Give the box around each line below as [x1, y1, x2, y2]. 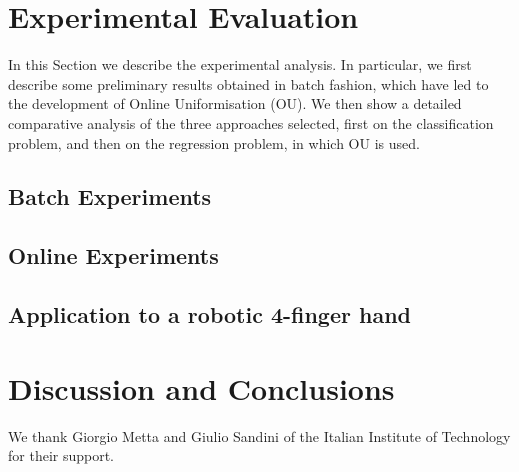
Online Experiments [8, 240, 219, 271]
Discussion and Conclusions [8, 367, 395, 408]
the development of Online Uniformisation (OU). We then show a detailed [8, 93, 462, 114]
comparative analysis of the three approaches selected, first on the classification [8, 112, 494, 133]
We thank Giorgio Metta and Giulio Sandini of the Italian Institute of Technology [8, 425, 511, 446]
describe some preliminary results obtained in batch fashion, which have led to [8, 73, 489, 94]
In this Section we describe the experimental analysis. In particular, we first [8, 54, 472, 75]
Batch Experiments [8, 181, 212, 212]
